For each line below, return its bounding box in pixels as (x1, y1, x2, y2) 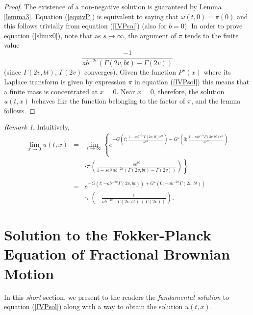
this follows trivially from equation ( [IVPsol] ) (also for (4, 21, 167, 31)
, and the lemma (191, 96, 241, 106)
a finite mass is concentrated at (4, 86, 98, 96)
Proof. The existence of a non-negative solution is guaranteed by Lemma (4, 1, 222, 11)
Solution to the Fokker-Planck (4, 225, 211, 245)
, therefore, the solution (153, 86, 225, 96)
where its (203, 67, 231, 77)
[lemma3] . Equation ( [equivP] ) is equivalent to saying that (4, 11, 179, 21)
